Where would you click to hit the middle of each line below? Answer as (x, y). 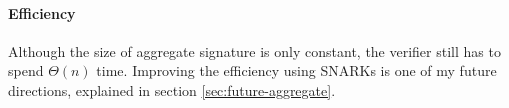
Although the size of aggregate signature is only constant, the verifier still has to (254, 50)
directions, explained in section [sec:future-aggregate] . (172, 89)
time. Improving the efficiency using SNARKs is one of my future (296, 70)
